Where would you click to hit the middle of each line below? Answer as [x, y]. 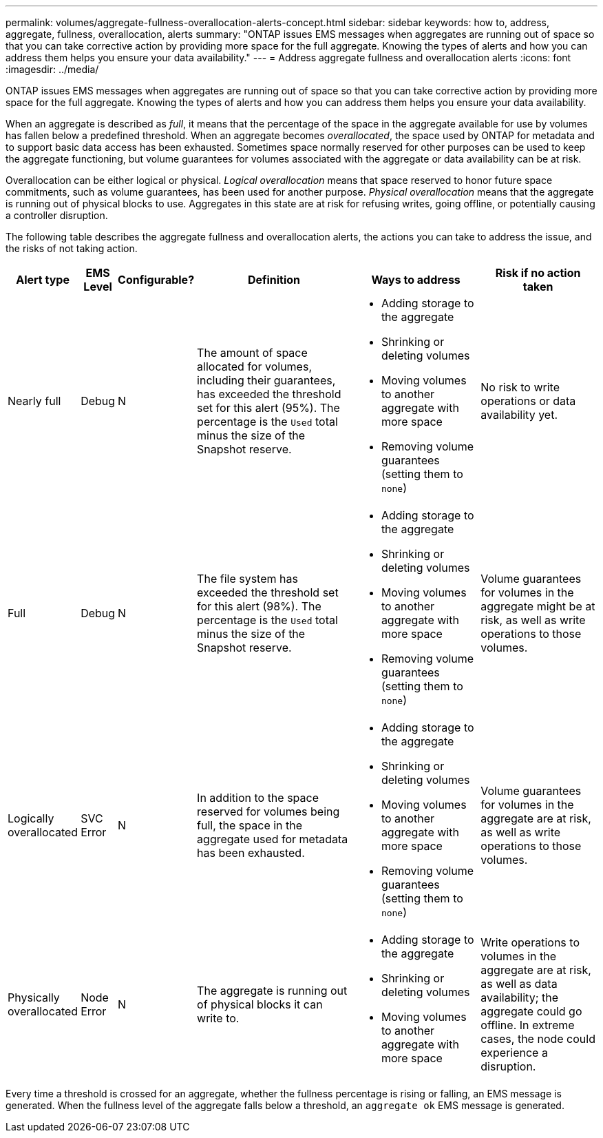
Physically [34, 997]
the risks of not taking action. [72, 248]
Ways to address [416, 280]
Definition [274, 280]
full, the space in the [250, 825]
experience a [514, 1053]
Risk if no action [538, 273]
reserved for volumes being [268, 811]
